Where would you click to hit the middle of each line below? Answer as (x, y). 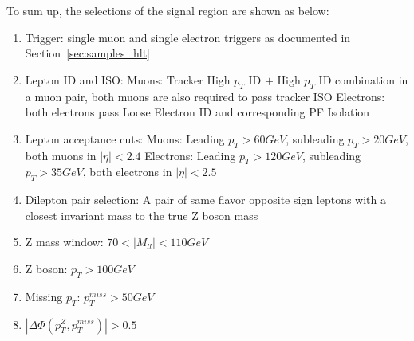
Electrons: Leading (190, 155)
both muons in (61, 155)
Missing (44, 296)
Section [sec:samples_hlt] (87, 53)
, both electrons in (127, 172)
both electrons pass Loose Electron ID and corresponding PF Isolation (197, 112)
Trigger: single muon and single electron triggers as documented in (188, 37)
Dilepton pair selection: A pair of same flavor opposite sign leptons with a (205, 200)
